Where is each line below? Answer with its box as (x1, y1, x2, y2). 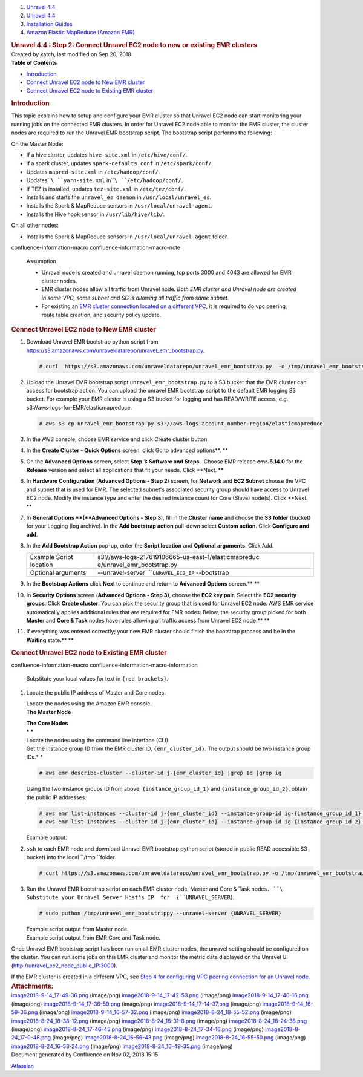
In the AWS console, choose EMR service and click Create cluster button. (26, 436, 209, 443)
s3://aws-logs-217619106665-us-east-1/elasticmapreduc (97, 553, 260, 561)
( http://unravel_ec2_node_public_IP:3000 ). (11, 962, 118, 969)
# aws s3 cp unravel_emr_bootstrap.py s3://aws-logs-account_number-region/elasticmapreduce (39, 420, 323, 427)
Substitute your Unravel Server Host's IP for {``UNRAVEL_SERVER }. (26, 894, 235, 901)
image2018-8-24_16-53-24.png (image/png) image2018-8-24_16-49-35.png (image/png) (11, 1043, 233, 1050)
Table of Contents (11, 59, 57, 67)
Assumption (26, 258, 57, 265)
